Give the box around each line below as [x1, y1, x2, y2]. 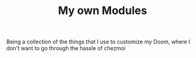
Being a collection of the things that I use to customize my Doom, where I [6, 38, 191, 46]
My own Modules [57, 4, 148, 18]
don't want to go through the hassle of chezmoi [6, 45, 126, 52]
